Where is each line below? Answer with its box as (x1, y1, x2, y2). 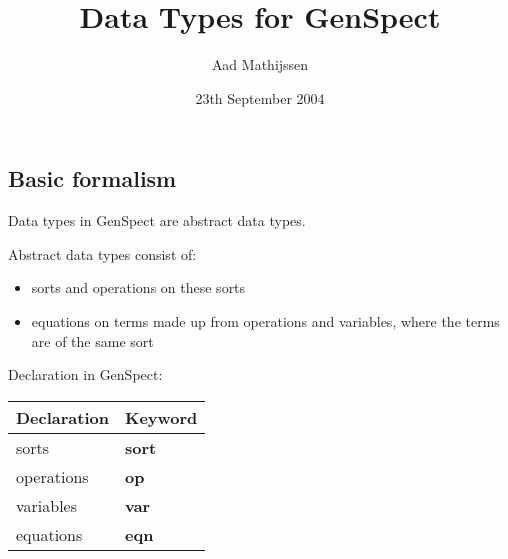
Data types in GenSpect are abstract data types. (8, 210, 306, 231)
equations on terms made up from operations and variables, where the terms (31, 310, 500, 331)
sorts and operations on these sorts (31, 277, 246, 298)
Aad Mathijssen (211, 54, 309, 75)
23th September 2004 (195, 87, 325, 108)
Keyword (124, 405, 198, 429)
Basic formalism (8, 163, 177, 194)
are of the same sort (31, 330, 154, 351)
